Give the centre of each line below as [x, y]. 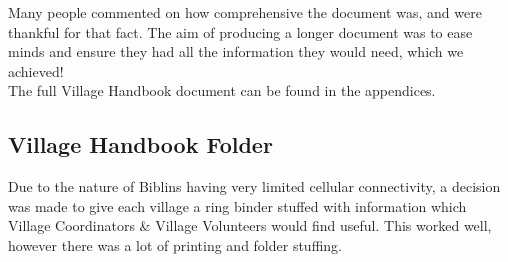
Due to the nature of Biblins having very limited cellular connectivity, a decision [254, 186]
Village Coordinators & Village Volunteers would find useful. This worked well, [250, 225]
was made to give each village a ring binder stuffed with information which [237, 205]
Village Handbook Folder [140, 144]
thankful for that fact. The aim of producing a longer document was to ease [240, 31]
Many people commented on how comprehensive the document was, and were [245, 12]
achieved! [36, 70]
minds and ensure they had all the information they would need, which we [236, 51]
